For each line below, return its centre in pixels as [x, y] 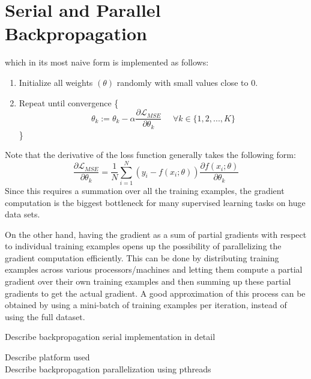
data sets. [23, 214]
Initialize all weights [56, 82]
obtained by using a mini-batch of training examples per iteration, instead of [146, 305]
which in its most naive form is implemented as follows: [107, 62]
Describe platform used [47, 357]
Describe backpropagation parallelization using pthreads [108, 368]
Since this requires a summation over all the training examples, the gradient [145, 190]
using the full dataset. [45, 316]
